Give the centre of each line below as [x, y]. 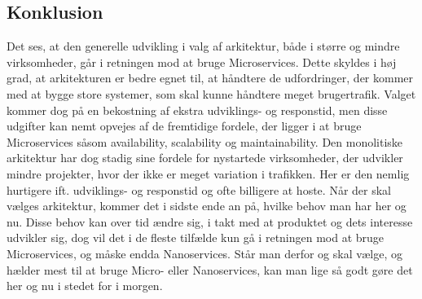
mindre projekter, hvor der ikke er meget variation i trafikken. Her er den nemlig [208, 173]
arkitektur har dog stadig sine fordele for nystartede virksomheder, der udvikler [205, 158]
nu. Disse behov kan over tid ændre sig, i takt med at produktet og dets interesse [210, 221]
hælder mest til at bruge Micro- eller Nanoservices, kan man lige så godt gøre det [210, 269]
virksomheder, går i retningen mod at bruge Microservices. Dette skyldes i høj [202, 62]
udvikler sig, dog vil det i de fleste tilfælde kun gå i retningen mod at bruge [196, 237]
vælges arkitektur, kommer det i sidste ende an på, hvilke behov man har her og [207, 206]
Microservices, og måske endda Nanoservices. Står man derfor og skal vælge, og [204, 253]
